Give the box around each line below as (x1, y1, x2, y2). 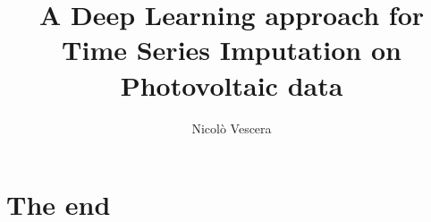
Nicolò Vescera (191, 118, 272, 137)
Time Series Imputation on (62, 31, 401, 68)
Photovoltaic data (120, 66, 343, 103)
